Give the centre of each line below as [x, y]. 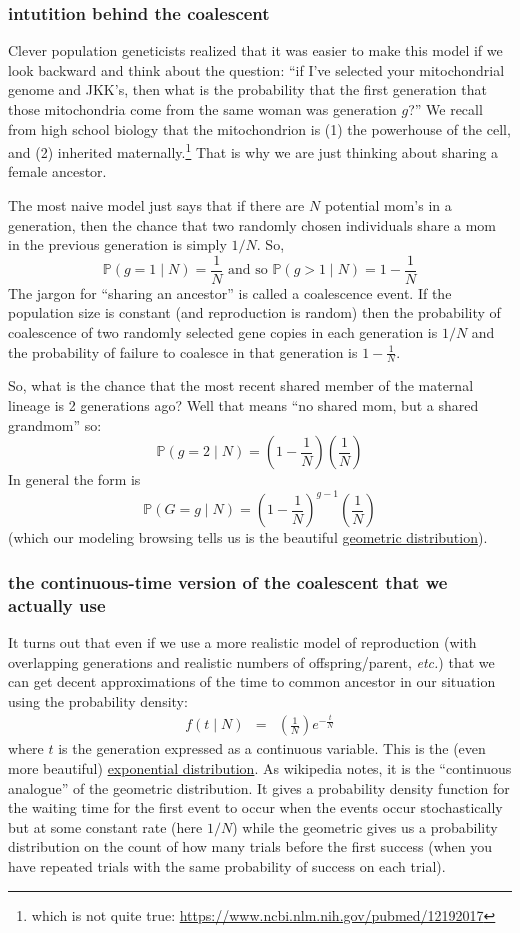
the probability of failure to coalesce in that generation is [183, 351]
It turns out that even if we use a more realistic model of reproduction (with [242, 642]
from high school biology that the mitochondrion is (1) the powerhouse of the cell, [259, 128]
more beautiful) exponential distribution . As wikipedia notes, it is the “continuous [260, 768]
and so [248, 270]
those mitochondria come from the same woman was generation [202, 109]
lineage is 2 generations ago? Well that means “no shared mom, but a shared [243, 405]
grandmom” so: [55, 424]
